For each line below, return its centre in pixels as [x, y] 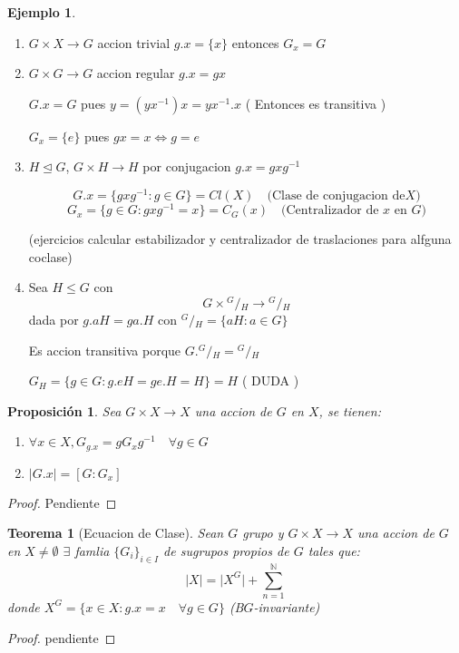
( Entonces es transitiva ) [316, 103]
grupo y [263, 533]
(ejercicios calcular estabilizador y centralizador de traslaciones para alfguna [240, 239]
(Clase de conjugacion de [336, 196]
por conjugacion [187, 166]
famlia [92, 551]
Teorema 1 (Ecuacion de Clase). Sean [116, 533]
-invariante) [287, 606]
